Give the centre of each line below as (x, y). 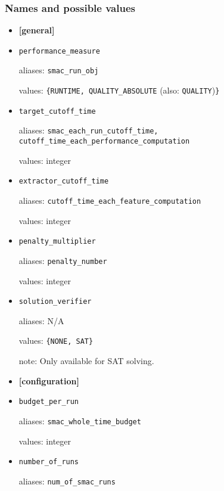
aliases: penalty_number (63, 260)
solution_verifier (55, 302)
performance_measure (59, 51)
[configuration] (49, 380)
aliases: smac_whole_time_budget (80, 420)
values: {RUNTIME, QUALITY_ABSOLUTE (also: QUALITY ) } (119, 90)
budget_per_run (49, 402)
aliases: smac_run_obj (59, 70)
